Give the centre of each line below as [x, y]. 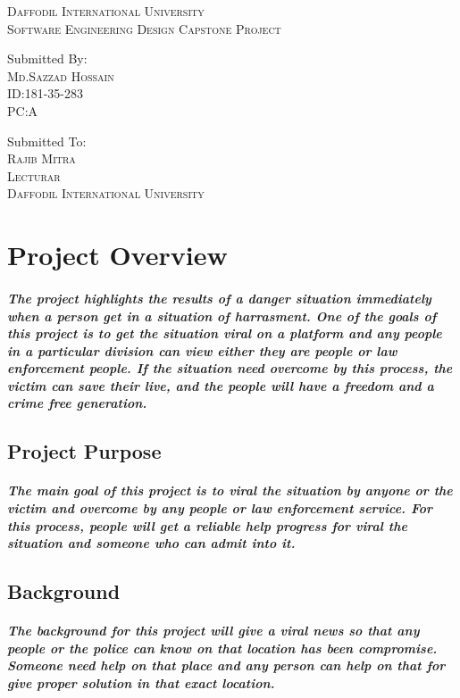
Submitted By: [47, 58]
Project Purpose [84, 451]
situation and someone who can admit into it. [151, 543]
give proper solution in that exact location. [141, 682]
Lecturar [34, 175]
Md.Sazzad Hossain [61, 75]
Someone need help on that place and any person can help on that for [226, 665]
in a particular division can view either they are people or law [202, 350]
